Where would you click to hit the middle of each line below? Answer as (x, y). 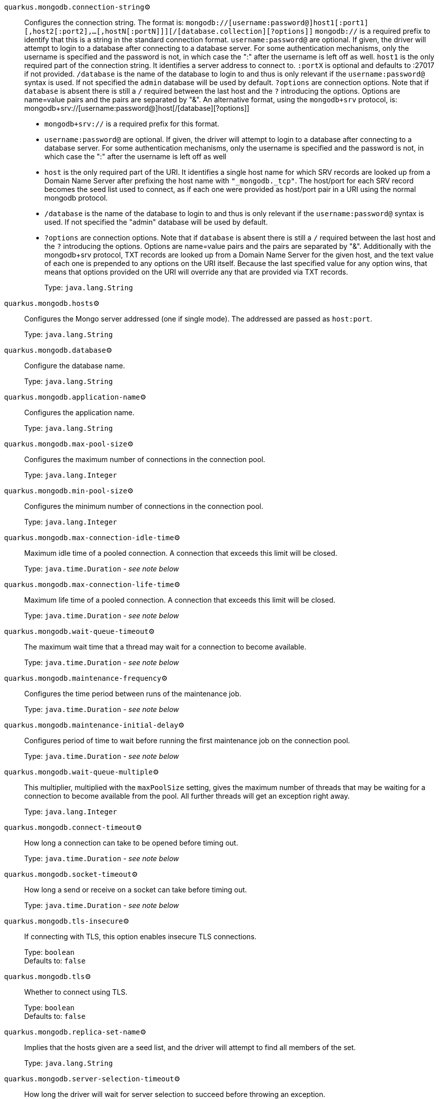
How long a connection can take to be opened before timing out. (131, 843)
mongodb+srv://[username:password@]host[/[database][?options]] (137, 108)
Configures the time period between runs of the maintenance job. (133, 694)
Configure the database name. (75, 366)
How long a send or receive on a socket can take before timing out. (136, 890)
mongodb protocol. (76, 198)
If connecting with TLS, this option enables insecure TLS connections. (140, 936)
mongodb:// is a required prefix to (373, 31)
